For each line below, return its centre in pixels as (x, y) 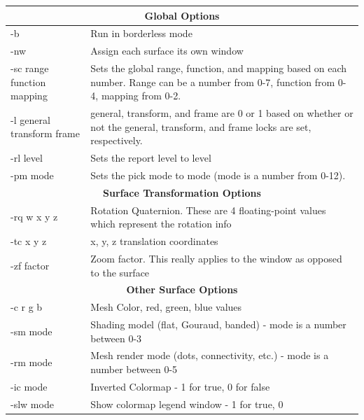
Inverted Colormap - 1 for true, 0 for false (180, 386)
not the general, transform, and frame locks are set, (201, 126)
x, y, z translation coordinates (154, 241)
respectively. (117, 140)
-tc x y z (29, 241)
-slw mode (32, 404)
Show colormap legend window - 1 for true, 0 (187, 404)
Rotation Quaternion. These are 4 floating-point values (208, 210)
